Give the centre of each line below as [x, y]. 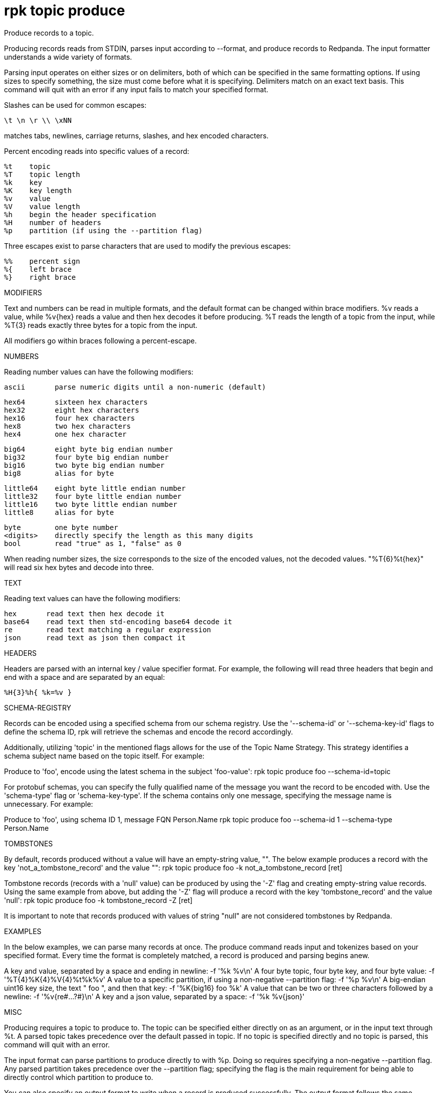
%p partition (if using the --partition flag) [103, 230]
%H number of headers [53, 222]
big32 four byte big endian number [86, 457]
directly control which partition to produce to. [79, 1077]
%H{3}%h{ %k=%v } [38, 692]
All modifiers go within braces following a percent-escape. [100, 340]
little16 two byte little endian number [91, 504]
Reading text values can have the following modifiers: [92, 598]
